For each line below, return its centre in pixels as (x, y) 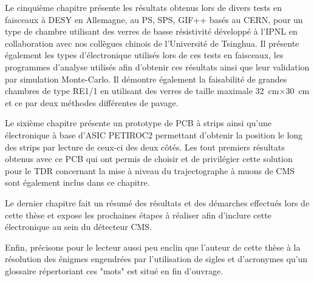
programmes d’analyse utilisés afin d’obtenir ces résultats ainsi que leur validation (157, 66)
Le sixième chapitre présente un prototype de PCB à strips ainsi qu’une (138, 123)
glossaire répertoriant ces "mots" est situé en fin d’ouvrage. (114, 270)
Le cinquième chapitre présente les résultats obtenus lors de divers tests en (144, 7)
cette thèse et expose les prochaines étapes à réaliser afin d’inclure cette (138, 215)
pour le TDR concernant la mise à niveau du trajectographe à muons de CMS (150, 170)
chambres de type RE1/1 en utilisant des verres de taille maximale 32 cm (142, 91)
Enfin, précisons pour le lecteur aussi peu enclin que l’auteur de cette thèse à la (153, 247)
